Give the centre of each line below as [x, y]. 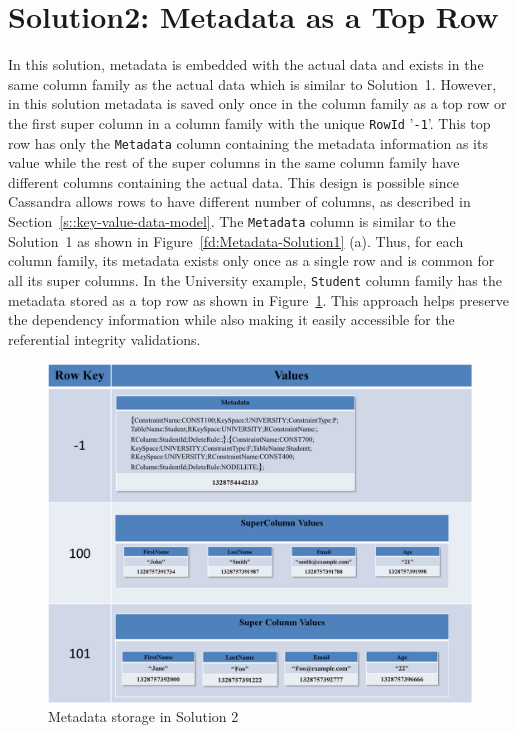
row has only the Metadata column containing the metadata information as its [248, 142]
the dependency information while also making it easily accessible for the [231, 319]
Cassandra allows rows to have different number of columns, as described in [239, 201]
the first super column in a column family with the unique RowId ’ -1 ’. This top [249, 122]
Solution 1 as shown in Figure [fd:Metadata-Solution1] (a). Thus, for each [236, 240]
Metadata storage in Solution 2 [143, 716]
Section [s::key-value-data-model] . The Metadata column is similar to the [232, 221]
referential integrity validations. [104, 338]
